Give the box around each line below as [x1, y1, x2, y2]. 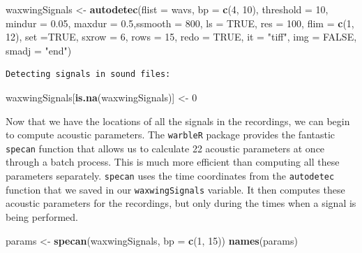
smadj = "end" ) [6, 43, 72, 57]
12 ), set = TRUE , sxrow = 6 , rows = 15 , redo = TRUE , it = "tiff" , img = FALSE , [6, 29, 357, 44]
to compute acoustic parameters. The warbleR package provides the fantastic [6, 127, 335, 142]
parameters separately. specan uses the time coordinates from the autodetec [6, 168, 335, 183]
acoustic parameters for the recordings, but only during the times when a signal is [6, 196, 356, 210]
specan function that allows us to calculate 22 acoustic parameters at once [6, 140, 325, 155]
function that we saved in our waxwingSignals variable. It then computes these [6, 182, 345, 196]
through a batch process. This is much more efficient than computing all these [6, 154, 340, 169]
